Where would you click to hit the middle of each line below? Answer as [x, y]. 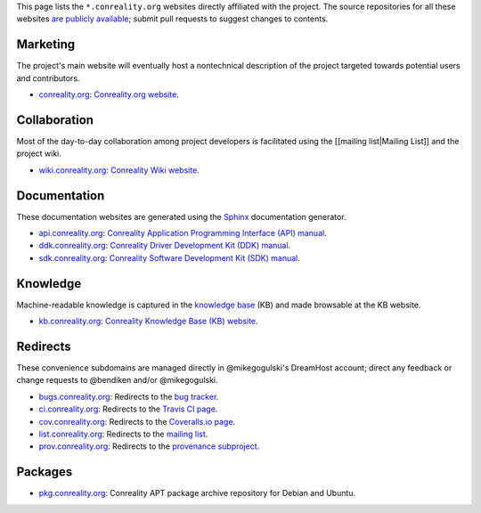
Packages [45, 472]
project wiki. [39, 154]
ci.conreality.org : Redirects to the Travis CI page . [128, 409]
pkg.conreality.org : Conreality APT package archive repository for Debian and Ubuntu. [197, 493]
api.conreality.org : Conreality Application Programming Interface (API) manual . [183, 233]
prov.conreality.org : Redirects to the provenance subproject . [149, 446]
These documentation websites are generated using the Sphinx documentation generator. [181, 216]
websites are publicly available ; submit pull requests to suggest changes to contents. [172, 19]
